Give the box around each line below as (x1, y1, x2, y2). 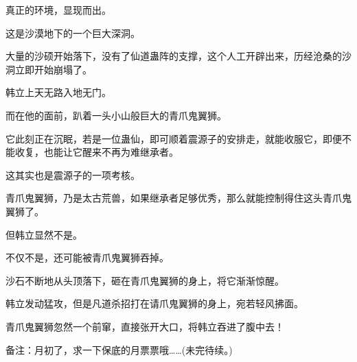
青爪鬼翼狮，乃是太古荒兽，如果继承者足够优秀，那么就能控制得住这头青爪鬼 (5, 191, 352, 205)
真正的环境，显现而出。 (5, 3, 111, 16)
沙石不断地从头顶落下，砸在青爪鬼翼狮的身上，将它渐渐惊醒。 (5, 273, 284, 287)
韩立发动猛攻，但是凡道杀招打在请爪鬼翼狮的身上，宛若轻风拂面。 (5, 296, 303, 311)
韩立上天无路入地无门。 (5, 85, 111, 99)
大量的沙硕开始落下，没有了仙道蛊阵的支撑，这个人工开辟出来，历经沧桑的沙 (5, 49, 352, 63)
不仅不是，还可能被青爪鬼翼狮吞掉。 (5, 250, 169, 265)
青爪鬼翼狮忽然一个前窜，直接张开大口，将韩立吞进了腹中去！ (5, 319, 284, 333)
